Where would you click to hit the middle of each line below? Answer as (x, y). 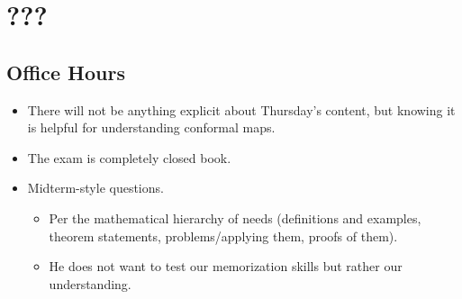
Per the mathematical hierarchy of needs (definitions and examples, (235, 217)
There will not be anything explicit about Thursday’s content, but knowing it (241, 109)
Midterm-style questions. (95, 188)
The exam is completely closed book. (129, 157)
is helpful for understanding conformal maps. (151, 127)
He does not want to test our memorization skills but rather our (226, 266)
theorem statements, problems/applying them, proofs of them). (223, 236)
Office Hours (66, 72)
